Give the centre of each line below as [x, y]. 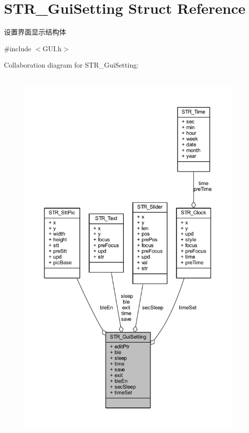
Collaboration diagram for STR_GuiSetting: [71, 65]
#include [18, 48]
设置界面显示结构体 [35, 32]
